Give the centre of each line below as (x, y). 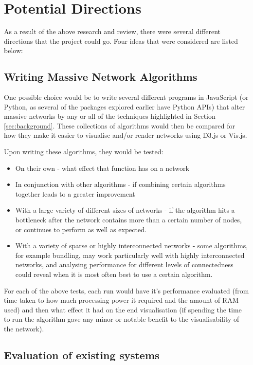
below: (13, 50)
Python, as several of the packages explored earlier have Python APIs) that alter (125, 106)
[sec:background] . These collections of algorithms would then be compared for (119, 125)
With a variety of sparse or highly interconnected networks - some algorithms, (132, 246)
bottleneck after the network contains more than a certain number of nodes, (128, 220)
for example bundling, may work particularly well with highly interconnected (130, 255)
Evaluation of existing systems (82, 355)
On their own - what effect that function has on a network (102, 168)
